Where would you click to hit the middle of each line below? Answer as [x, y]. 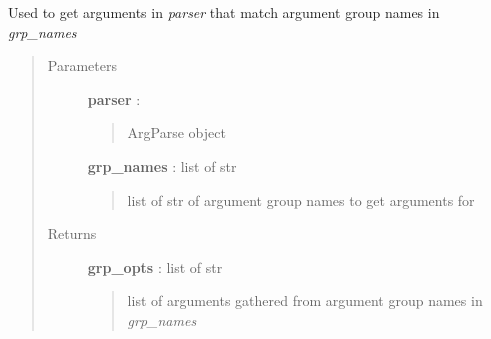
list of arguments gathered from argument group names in [305, 300]
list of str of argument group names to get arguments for [301, 199]
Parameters [82, 65]
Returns [72, 233]
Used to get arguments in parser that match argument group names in [224, 12]
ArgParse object [176, 132]
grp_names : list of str [162, 165]
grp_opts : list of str [155, 266]
